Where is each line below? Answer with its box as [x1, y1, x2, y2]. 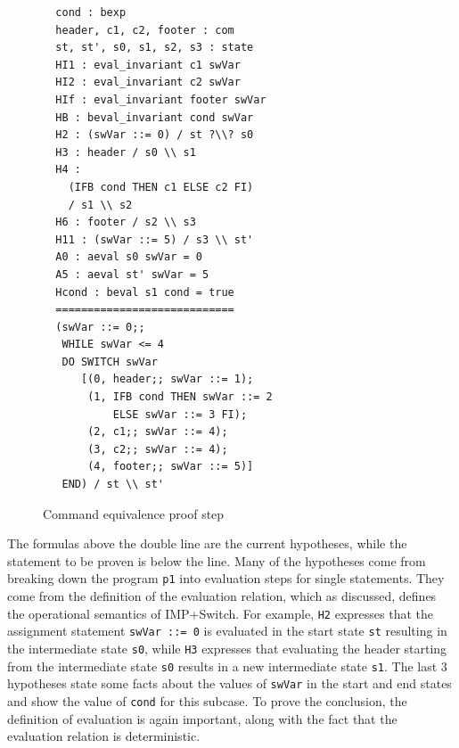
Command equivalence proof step [43, 504, 225, 522]
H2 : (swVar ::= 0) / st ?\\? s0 [55, 128, 254, 142]
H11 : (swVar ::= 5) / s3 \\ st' [55, 233, 254, 246]
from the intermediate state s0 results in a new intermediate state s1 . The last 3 [7, 656, 447, 675]
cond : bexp [55, 6, 127, 19]
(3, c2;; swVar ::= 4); [87, 442, 228, 456]
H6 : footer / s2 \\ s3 [55, 216, 196, 229]
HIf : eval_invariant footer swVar [55, 93, 266, 106]
